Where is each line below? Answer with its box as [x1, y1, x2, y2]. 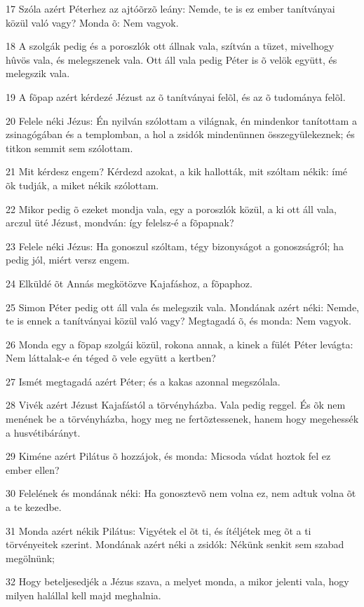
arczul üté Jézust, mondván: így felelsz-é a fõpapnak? [6, 215, 234, 230]
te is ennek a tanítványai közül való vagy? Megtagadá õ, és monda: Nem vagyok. [6, 313, 351, 328]
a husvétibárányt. [6, 425, 81, 439]
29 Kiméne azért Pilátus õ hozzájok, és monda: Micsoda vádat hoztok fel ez [6, 449, 331, 463]
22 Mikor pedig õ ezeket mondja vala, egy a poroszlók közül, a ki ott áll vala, [6, 201, 337, 216]
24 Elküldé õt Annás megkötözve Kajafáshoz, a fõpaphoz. [6, 275, 252, 290]
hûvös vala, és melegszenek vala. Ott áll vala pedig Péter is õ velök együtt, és [6, 52, 337, 67]
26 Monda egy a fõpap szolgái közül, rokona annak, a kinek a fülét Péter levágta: [6, 336, 353, 351]
